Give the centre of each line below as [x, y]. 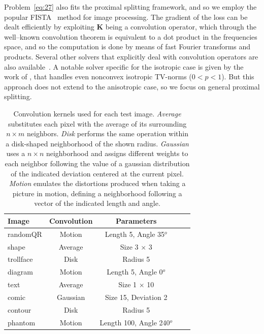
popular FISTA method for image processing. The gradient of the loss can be [126, 17]
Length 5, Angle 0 [135, 272]
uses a [16, 153]
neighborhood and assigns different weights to [117, 153]
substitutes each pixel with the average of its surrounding [97, 123]
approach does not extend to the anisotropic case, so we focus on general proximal [132, 86]
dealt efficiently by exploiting [49, 27]
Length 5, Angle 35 [135, 234]
